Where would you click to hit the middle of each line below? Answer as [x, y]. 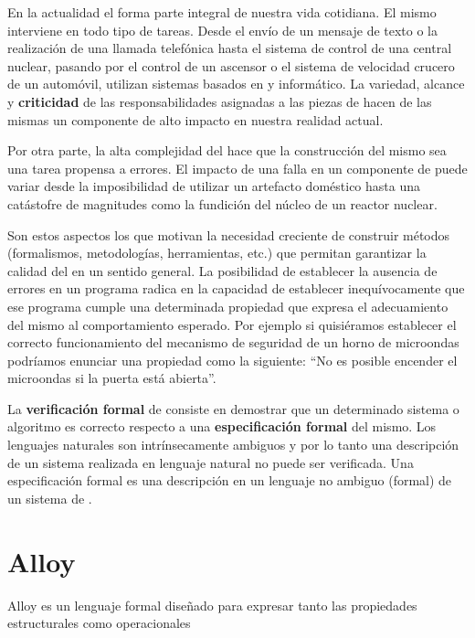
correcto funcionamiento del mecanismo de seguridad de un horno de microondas [233, 342]
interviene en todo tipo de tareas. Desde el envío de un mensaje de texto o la [223, 30]
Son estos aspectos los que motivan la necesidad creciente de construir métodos [229, 234]
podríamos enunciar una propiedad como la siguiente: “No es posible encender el [232, 360]
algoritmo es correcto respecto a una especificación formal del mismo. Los [222, 426]
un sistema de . [50, 498]
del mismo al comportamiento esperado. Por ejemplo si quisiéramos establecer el [232, 324]
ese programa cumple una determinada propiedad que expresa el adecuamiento [228, 306]
